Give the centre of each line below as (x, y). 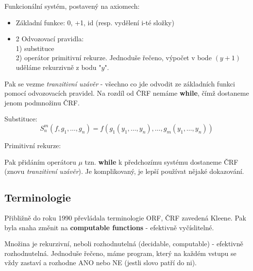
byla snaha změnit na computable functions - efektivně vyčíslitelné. (109, 227)
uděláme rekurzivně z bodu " (59, 67)
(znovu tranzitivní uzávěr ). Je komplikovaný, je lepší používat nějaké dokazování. (124, 171)
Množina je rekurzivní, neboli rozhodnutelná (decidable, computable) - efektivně (124, 244)
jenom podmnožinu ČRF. (42, 102)
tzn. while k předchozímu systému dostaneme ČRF (161, 161)
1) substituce (35, 48)
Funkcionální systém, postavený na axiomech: (72, 6)
